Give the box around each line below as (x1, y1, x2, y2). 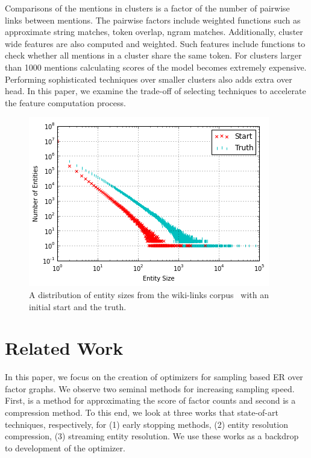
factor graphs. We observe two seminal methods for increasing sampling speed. (5, 382, 295, 395)
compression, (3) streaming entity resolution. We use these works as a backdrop (5, 430, 299, 442)
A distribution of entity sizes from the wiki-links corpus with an (29, 288, 269, 301)
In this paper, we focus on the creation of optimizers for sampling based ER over (5, 371, 303, 383)
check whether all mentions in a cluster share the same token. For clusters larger (5, 49, 302, 62)
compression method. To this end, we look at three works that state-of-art (5, 406, 278, 419)
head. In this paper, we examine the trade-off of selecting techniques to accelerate (5, 84, 306, 97)
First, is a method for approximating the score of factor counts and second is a (5, 394, 296, 407)
